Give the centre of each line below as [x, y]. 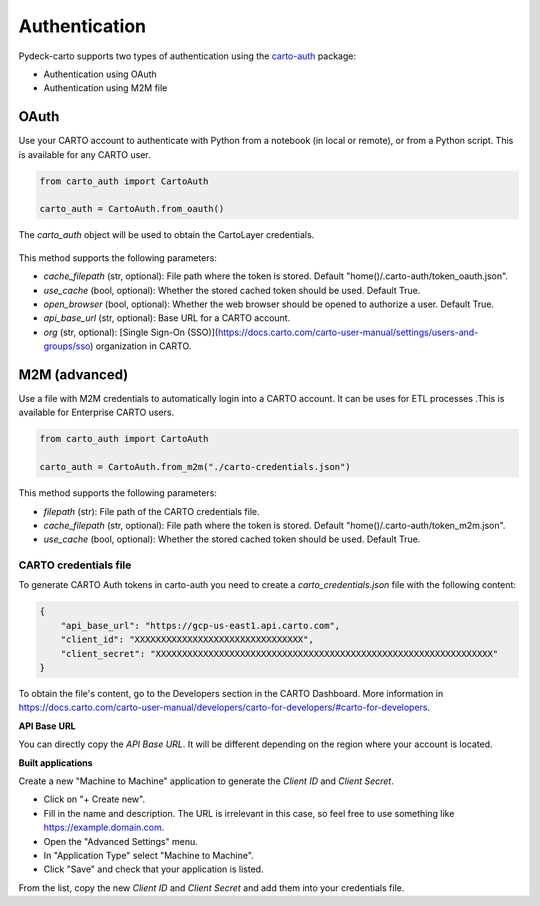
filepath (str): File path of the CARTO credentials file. [151, 511]
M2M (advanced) [73, 374]
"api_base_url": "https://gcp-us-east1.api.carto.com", [200, 625]
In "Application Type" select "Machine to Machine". [148, 855]
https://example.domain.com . [104, 827]
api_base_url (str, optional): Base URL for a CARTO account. [167, 318]
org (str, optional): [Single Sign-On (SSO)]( [131, 332]
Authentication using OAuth [100, 74]
